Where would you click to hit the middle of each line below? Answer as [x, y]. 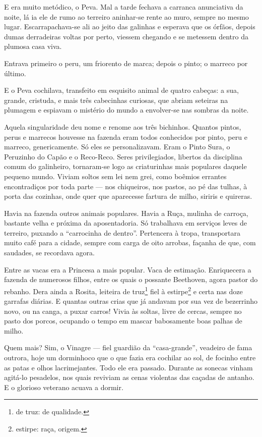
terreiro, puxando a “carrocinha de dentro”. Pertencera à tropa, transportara [122, 232]
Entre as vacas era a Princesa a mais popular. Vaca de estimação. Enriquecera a [128, 269]
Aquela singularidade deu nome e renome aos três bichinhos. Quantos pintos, [123, 126]
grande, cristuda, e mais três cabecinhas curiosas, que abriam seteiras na [116, 100]
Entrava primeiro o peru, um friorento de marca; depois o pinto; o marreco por [126, 63]
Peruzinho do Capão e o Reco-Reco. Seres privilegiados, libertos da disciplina [123, 156]
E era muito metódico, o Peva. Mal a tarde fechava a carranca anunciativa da [124, 7]
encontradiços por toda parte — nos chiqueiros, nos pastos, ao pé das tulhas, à [126, 186]
